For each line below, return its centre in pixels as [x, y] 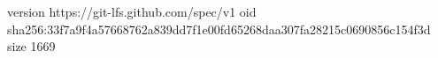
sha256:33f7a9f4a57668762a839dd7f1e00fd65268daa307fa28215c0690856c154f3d [219, 29]
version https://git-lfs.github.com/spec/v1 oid [132, 11]
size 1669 [31, 46]
